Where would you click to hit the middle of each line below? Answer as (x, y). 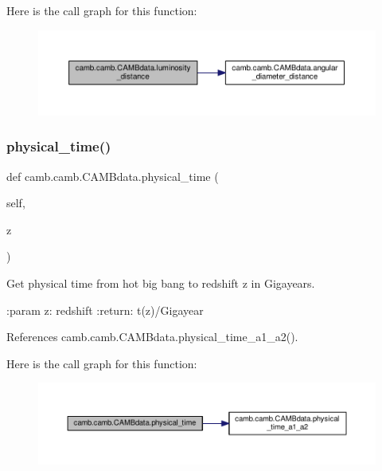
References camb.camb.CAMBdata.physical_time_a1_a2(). (152, 337)
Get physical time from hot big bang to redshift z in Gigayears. (161, 283)
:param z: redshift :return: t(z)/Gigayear (105, 310)
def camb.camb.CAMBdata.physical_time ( (113, 176)
